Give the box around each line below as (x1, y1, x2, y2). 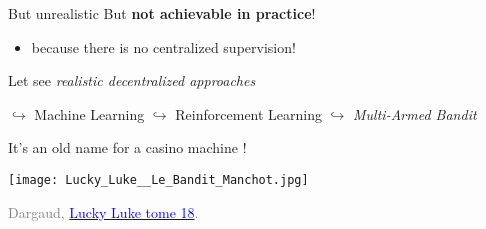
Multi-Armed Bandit (353, 103, 477, 124)
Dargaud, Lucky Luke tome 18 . (8, 201, 199, 222)
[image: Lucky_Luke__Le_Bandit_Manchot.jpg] (8, 172, 309, 187)
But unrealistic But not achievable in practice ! (8, 3, 316, 23)
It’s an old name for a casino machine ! (8, 137, 247, 158)
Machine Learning (34, 103, 145, 124)
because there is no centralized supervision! (31, 36, 296, 57)
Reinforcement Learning (175, 103, 323, 124)
